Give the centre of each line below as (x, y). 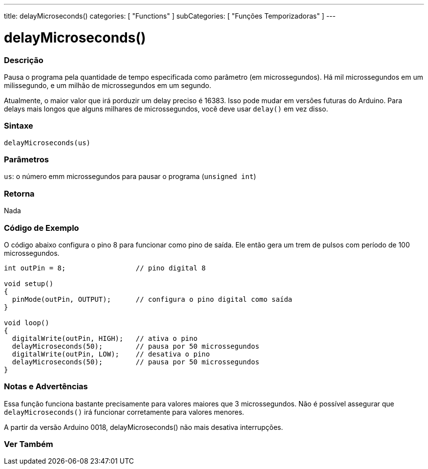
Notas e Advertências (46, 387)
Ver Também (29, 444)
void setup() (29, 283)
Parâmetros (26, 159)
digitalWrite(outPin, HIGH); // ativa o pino (105, 338)
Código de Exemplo (42, 228)
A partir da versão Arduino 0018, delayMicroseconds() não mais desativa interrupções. (144, 427)
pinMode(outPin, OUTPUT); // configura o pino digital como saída (152, 299)
